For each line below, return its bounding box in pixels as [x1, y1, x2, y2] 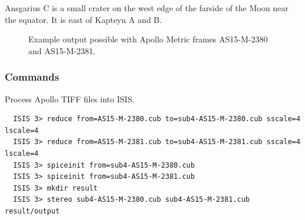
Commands [5, 69, 59, 84]
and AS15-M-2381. [28, 44, 96, 56]
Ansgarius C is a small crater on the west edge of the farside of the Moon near [5, 2, 288, 14]
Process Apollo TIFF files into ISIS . [5, 92, 135, 105]
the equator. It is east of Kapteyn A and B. [5, 13, 162, 25]
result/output [5, 206, 60, 215]
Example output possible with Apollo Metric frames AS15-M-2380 [28, 33, 268, 45]
